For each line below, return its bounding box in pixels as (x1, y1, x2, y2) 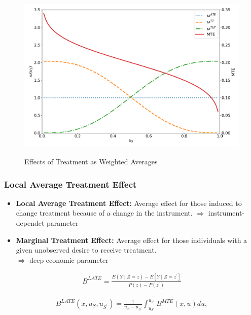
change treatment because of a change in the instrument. (16, 207, 193, 218)
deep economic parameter (29, 254, 109, 265)
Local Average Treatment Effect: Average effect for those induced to (16, 197, 242, 208)
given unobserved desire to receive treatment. (16, 244, 157, 255)
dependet (16, 217, 45, 228)
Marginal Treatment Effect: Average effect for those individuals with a (16, 234, 247, 245)
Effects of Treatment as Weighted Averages (24, 156, 158, 166)
